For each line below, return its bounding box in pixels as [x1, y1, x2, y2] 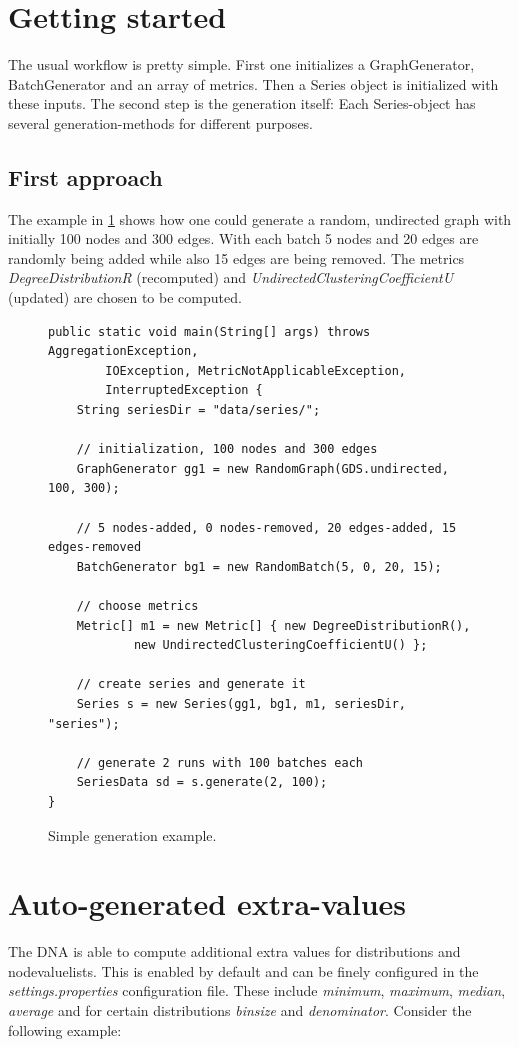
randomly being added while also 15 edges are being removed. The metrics [8, 247, 465, 268]
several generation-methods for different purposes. [8, 112, 314, 133]
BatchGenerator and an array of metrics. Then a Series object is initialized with [8, 73, 499, 94]
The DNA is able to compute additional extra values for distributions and [8, 941, 461, 962]
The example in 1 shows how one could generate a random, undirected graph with [8, 208, 512, 229]
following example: [8, 1019, 122, 1040]
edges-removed [48, 540, 142, 555]
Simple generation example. [48, 824, 217, 845]
